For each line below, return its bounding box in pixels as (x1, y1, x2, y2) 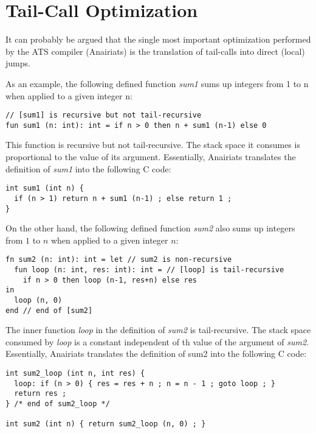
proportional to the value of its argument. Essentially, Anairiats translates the (5, 150, 296, 163)
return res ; (14, 389, 67, 398)
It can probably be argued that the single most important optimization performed (5, 33, 311, 46)
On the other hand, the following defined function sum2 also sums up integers (5, 222, 295, 234)
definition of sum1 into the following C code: (5, 162, 171, 175)
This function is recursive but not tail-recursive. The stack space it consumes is (5, 138, 300, 151)
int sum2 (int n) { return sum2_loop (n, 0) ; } (5, 420, 206, 429)
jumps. (5, 57, 30, 69)
